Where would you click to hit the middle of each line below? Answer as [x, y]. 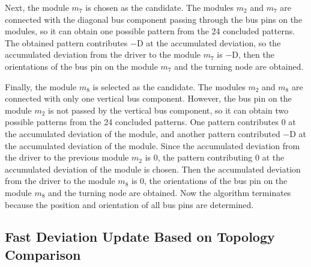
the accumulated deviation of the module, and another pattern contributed [143, 133]
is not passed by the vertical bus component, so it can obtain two [168, 110]
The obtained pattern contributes [66, 42]
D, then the [253, 54]
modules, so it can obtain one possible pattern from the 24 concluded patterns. [150, 31]
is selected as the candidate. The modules [169, 86]
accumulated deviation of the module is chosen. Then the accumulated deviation [153, 169]
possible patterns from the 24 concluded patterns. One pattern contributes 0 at [150, 122]
